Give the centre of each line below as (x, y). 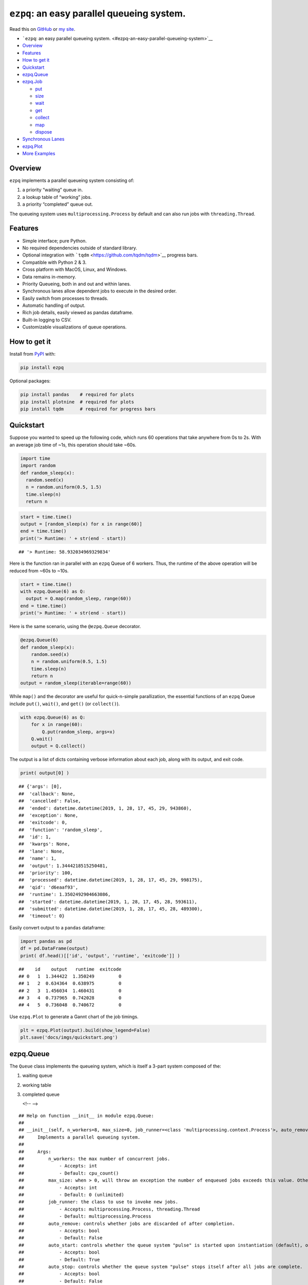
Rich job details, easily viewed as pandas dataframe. (78, 313)
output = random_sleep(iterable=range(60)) (76, 683)
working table (37, 1085)
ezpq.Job (32, 82)
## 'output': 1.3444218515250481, (63, 866)
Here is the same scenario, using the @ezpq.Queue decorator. (75, 627)
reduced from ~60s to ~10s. (39, 571)
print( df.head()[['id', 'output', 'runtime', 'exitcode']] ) (100, 956)
